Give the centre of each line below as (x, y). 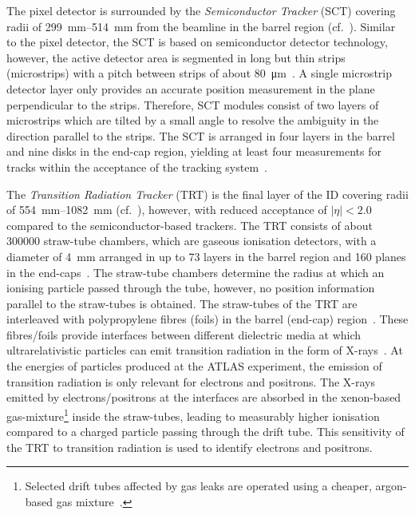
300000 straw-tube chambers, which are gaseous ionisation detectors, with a (192, 241)
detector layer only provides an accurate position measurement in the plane (191, 88)
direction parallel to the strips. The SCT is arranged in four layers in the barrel (201, 135)
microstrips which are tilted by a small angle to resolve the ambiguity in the (193, 120)
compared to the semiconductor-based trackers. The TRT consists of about (190, 225)
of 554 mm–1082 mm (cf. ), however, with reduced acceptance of (167, 210)
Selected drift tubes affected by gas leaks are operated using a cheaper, (198, 486)
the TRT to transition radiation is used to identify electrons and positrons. (190, 447)
